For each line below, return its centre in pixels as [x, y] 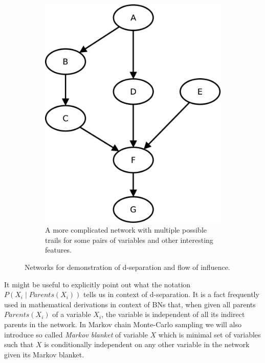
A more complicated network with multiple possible [126, 230]
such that [19, 344]
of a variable [72, 314]
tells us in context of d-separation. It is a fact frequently [171, 294]
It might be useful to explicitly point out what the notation [97, 284]
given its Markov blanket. [44, 354]
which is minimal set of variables [209, 334]
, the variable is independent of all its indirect [173, 314]
